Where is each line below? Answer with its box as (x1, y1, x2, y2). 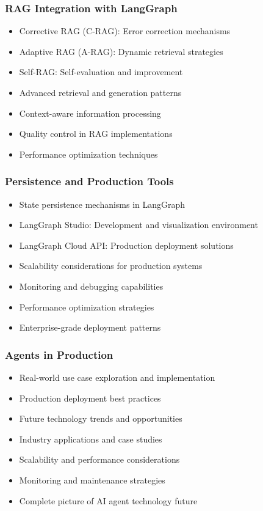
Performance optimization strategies (19, 300, 154, 313)
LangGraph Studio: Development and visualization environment (19, 218, 258, 231)
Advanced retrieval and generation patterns (19, 86, 182, 98)
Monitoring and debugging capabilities (19, 279, 164, 292)
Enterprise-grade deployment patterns (19, 321, 161, 334)
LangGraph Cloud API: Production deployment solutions (19, 238, 234, 251)
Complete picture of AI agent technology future (19, 494, 198, 507)
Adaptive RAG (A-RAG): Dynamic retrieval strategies (19, 45, 223, 57)
